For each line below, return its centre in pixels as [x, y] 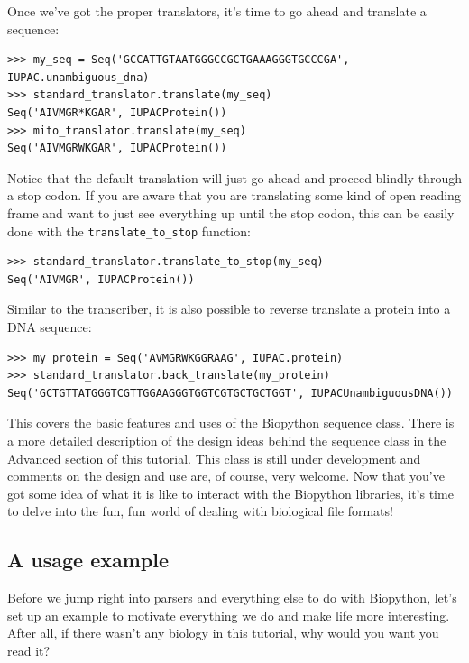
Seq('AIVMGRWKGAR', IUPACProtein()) [117, 148]
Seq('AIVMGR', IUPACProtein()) [101, 279]
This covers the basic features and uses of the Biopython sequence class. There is [231, 423]
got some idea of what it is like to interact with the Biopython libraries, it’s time [230, 493]
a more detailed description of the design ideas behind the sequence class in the [227, 440]
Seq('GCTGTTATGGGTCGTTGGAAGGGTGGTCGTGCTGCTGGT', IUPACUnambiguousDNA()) [230, 393]
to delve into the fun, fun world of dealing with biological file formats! [200, 511]
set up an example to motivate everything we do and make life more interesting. [229, 615]
